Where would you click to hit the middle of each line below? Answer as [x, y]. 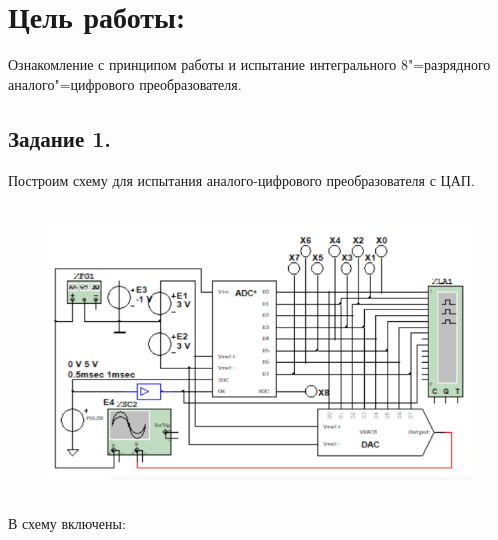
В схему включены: [67, 523]
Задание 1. [60, 137]
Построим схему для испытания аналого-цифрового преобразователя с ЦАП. [241, 179]
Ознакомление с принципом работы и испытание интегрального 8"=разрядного [249, 64]
